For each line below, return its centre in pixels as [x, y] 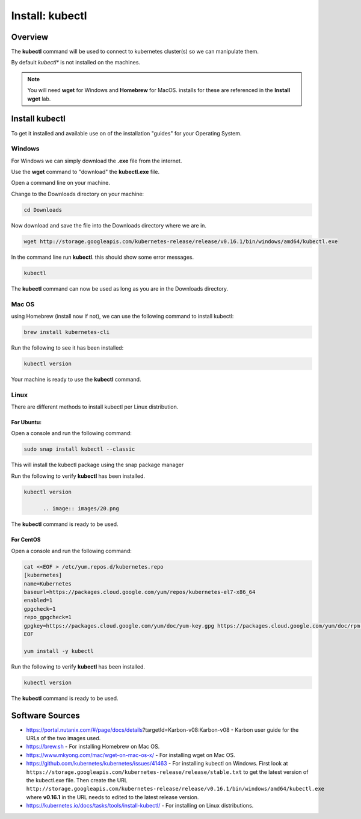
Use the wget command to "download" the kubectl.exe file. [85, 172]
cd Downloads [43, 210]
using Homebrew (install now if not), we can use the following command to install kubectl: [122, 316]
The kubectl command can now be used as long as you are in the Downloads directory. [120, 288]
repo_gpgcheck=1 [48, 617]
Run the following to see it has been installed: [67, 348]
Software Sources [46, 715]
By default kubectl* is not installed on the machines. [76, 63]
